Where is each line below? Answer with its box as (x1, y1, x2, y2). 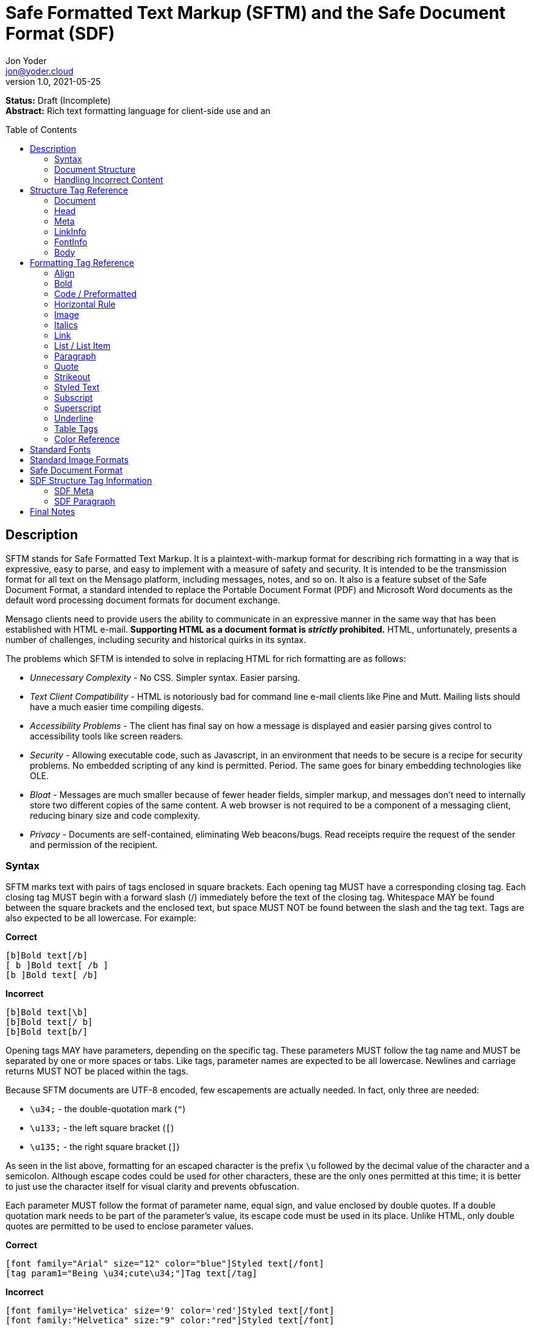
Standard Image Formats (30, 454, 129, 465)
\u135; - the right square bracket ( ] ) (30, 1141, 180, 1152)
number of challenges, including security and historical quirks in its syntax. (5, 634, 306, 645)
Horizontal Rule (54, 298, 116, 309)
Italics (54, 319, 78, 330)
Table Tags (54, 423, 98, 434)
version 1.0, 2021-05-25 (5, 76, 101, 87)
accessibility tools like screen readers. (30, 730, 183, 741)
